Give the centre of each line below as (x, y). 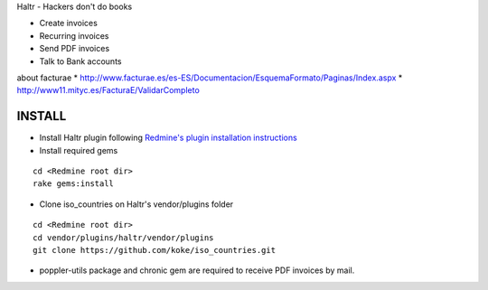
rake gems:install (74, 184)
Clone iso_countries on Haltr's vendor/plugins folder (136, 204)
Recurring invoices (74, 35)
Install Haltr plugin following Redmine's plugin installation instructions (168, 138)
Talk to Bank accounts (80, 61)
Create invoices (69, 23)
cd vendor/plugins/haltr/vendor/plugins (123, 238)
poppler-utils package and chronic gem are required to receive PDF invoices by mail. (197, 270)
